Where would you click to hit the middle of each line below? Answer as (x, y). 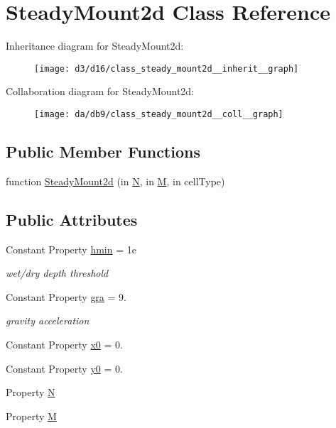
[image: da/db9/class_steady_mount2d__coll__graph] (159, 114)
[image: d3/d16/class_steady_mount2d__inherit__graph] (167, 68)
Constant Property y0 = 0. (64, 368)
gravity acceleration (48, 320)
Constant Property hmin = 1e (71, 249)
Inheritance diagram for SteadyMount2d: (95, 46)
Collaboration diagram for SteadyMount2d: (100, 91)
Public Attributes (72, 219)
